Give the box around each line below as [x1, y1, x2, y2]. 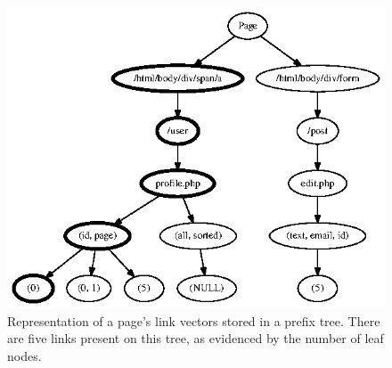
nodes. [7, 346, 42, 364]
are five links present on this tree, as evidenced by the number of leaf [7, 329, 384, 348]
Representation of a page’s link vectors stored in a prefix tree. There [7, 311, 380, 330]
